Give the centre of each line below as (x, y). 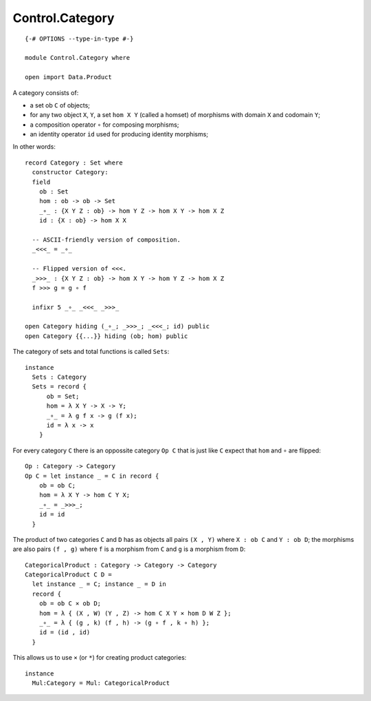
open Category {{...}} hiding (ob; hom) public (106, 336)
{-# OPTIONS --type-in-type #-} (79, 39)
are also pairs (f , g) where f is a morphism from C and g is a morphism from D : (129, 549)
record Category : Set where (74, 163)
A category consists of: (46, 92)
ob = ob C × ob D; (70, 604)
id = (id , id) (65, 632)
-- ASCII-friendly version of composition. (106, 240)
